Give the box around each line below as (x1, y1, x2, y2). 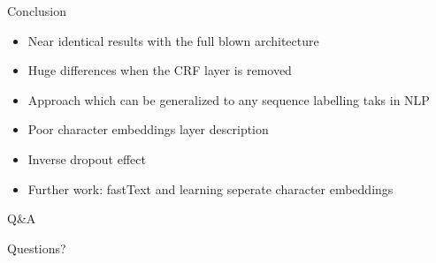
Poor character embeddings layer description (27, 120, 269, 139)
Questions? (7, 238, 66, 257)
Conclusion (7, 2, 66, 19)
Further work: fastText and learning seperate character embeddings (27, 179, 394, 198)
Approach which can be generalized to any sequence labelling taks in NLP (27, 90, 430, 109)
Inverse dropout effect (27, 149, 146, 168)
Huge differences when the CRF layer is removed (27, 61, 292, 79)
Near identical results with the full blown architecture (27, 31, 319, 49)
